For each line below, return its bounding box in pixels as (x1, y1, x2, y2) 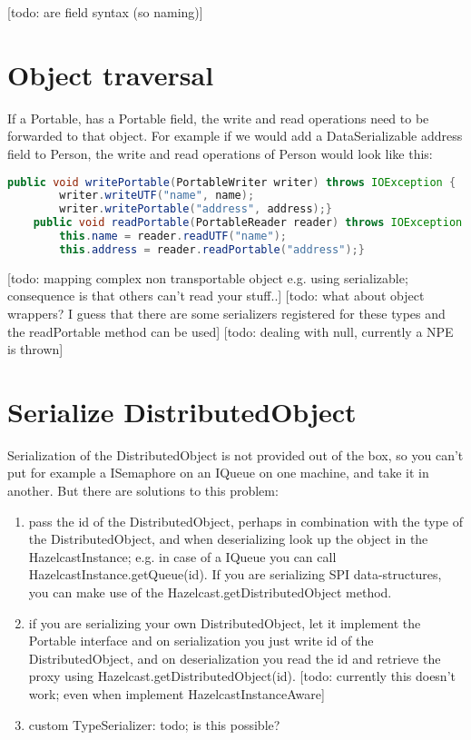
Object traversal (7, 55, 214, 93)
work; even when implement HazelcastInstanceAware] (28, 684, 325, 703)
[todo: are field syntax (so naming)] (7, 3, 203, 21)
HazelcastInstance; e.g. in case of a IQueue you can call (28, 547, 337, 566)
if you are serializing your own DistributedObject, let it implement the (28, 613, 421, 632)
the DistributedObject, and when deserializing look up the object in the (28, 529, 428, 548)
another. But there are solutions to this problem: (7, 481, 279, 500)
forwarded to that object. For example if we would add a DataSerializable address (7, 126, 463, 145)
